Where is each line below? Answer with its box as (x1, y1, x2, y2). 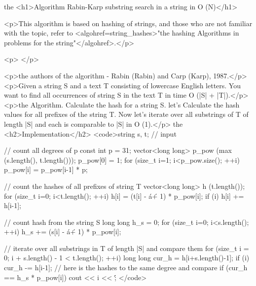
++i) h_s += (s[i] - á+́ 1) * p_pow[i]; (4, 226, 121, 237)
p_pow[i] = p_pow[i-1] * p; (4, 164, 88, 175)
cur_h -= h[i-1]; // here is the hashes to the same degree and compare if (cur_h (4, 262, 248, 273)
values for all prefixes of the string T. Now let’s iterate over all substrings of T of (4, 109, 249, 119)
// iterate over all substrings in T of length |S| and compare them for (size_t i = (4, 243, 249, 253)
